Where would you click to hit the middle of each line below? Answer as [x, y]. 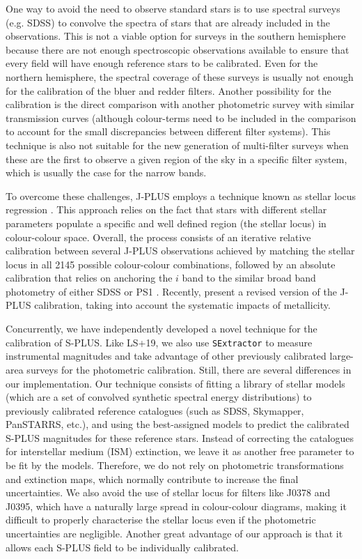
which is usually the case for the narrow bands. [106, 173]
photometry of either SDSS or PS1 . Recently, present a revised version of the [171, 291]
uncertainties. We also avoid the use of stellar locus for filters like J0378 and [168, 492]
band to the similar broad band [249, 278]
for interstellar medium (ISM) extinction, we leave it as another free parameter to [180, 451]
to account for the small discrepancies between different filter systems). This [168, 131]
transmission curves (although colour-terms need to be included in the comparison [181, 117]
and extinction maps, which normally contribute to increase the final [152, 478]
